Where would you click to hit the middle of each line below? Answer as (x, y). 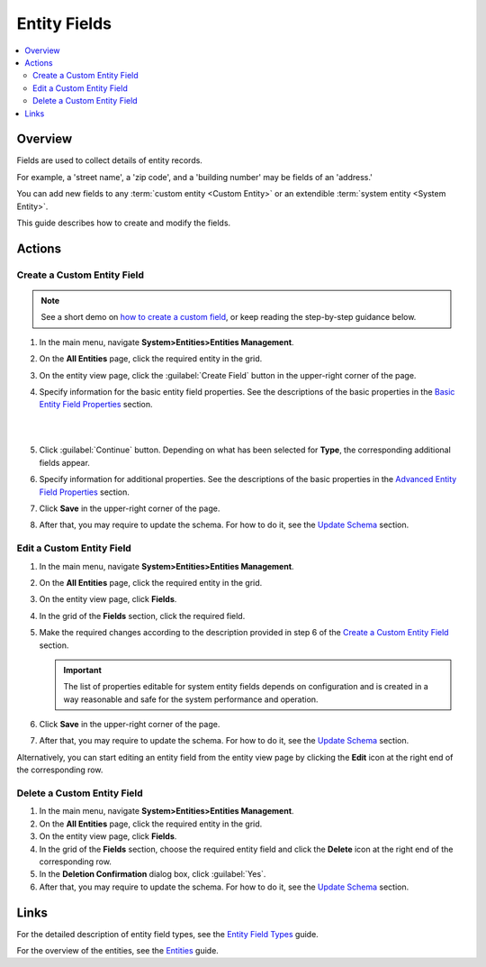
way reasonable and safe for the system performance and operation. (191, 699)
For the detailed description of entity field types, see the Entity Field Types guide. (167, 934)
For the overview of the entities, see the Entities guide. (118, 951)
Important (83, 670)
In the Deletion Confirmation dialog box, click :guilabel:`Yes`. (153, 874)
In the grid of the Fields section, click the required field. (142, 616)
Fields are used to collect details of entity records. (109, 160)
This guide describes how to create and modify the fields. (124, 223)
